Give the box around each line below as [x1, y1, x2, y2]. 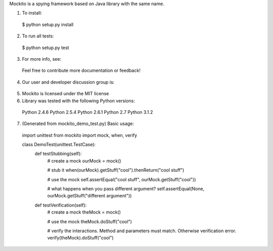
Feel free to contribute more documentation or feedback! [22, 67, 141, 73]
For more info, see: [22, 56, 62, 62]
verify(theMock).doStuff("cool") [47, 235, 114, 241]
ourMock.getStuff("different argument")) [47, 193, 132, 199]
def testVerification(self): [34, 202, 87, 208]
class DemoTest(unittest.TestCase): [22, 142, 96, 148]
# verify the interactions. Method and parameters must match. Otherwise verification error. [47, 228, 237, 234]
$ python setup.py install [22, 21, 74, 27]
